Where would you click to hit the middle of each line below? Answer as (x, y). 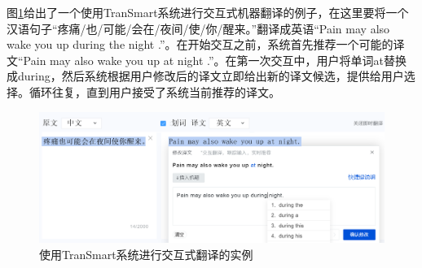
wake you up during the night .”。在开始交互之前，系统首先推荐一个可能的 (200, 44)
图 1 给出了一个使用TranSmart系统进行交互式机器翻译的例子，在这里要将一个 (208, 12)
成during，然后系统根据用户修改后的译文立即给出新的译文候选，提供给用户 (205, 76)
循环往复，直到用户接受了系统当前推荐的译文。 (154, 91)
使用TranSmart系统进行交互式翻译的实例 (146, 255)
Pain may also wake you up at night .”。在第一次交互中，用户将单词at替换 (215, 60)
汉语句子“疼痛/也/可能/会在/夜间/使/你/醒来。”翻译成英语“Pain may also (198, 28)
